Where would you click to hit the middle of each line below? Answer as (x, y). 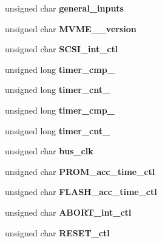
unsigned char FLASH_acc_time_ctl (81, 192)
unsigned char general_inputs (64, 8)
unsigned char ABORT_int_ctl (68, 212)
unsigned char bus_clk (49, 151)
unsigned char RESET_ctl (57, 232)
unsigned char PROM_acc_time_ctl (80, 171)
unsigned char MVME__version (71, 28)
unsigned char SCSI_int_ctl (62, 49)
